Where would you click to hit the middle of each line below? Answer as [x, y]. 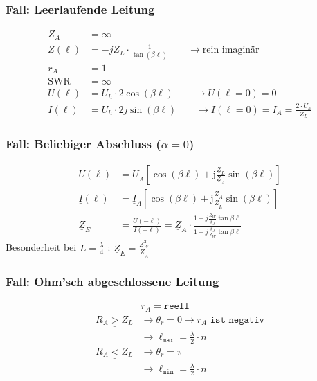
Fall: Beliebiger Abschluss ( [83, 144]
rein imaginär [231, 50]
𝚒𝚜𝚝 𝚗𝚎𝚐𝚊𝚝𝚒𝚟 [237, 320]
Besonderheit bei [41, 247]
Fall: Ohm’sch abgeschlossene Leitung [112, 281]
